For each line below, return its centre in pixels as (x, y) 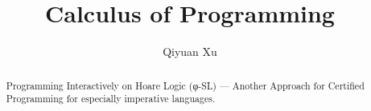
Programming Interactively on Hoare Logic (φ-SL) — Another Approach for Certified (185, 85)
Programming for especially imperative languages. (111, 99)
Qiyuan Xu (190, 52)
